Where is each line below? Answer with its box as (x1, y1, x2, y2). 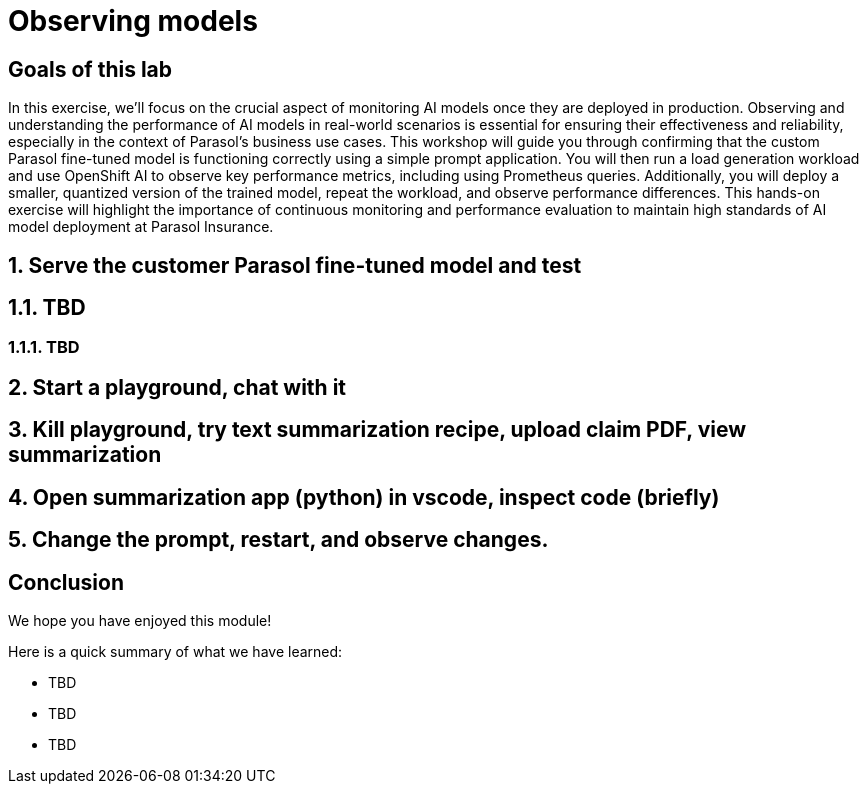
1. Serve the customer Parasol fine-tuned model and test (8, 252, 582, 278)
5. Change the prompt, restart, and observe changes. (8, 527, 549, 553)
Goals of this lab (8, 56, 173, 82)
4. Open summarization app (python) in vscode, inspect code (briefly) (8, 484, 720, 510)
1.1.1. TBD (8, 337, 80, 358)
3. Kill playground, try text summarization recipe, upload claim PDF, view (8, 417, 747, 443)
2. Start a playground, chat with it (8, 374, 347, 400)
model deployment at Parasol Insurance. (8, 218, 274, 236)
